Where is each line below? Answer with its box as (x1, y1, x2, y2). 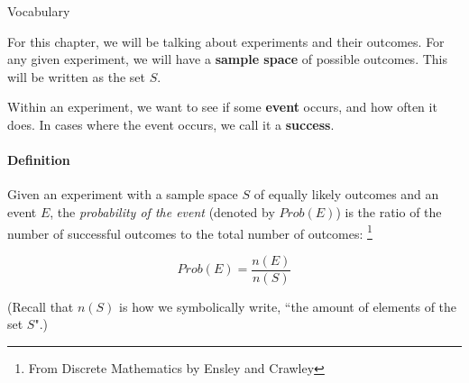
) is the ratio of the (336, 202, 442, 221)
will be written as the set (7, 67, 146, 86)
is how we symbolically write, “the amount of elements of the (119, 296, 457, 315)
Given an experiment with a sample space (7, 185, 238, 204)
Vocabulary (7, 2, 70, 20)
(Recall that (7, 296, 74, 315)
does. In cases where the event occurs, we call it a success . (7, 114, 335, 133)
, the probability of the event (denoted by (50, 202, 275, 221)
